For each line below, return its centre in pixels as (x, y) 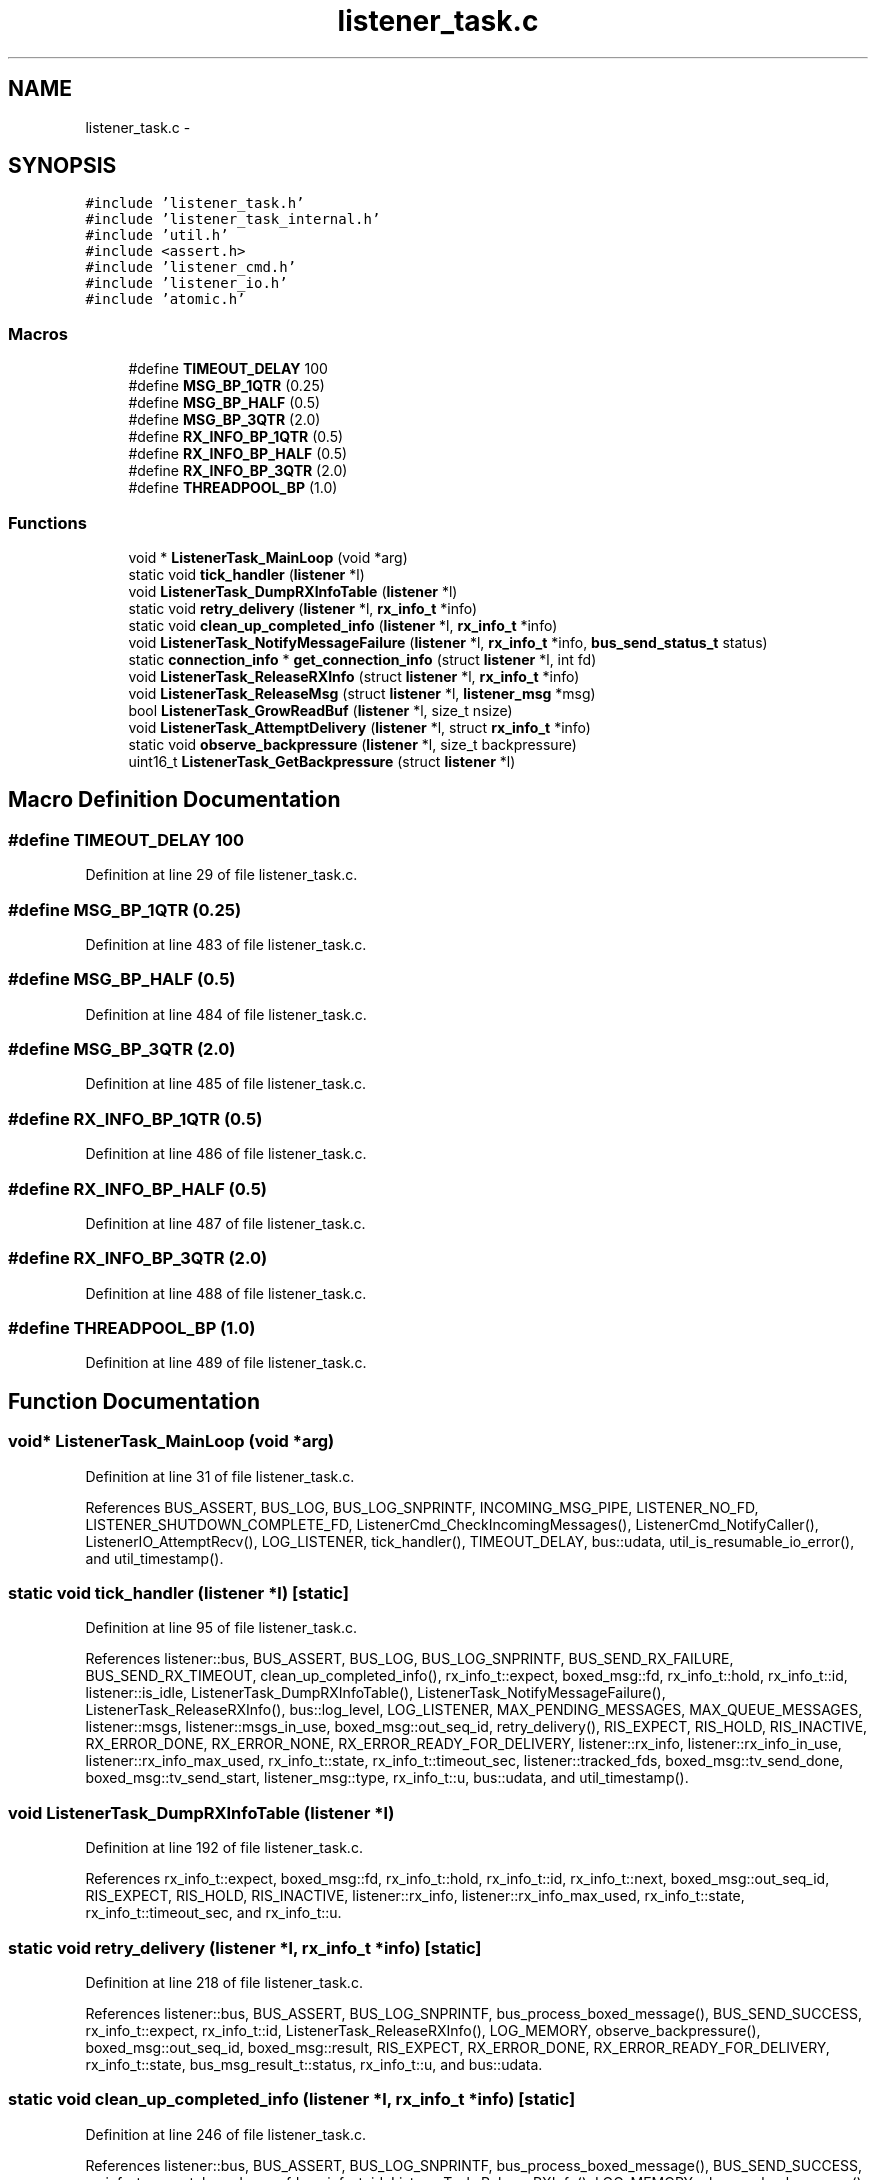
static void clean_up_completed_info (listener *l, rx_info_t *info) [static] (292, 2099)
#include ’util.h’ (157, 235)
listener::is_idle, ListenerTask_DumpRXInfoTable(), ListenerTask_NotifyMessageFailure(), (375, 1693)
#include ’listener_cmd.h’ (191, 267)
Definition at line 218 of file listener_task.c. (224, 1982)
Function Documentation (134, 1401)
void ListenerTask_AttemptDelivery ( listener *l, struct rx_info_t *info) (359, 727)
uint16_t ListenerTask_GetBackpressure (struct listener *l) (322, 761)
